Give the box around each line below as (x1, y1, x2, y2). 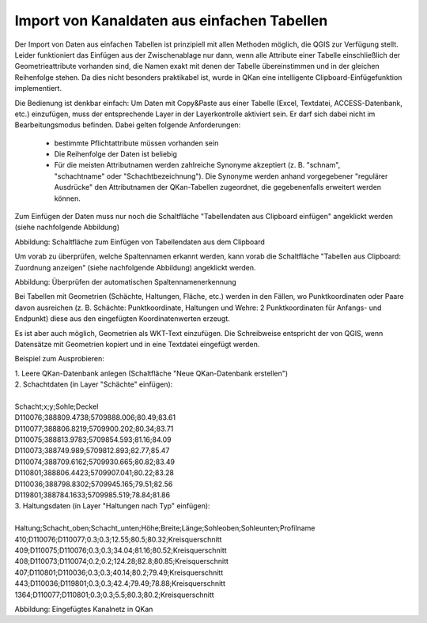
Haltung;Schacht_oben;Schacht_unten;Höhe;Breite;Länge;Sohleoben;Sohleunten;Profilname (14, 523, 316, 533)
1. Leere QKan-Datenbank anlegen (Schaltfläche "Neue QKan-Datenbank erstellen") (14, 368, 289, 378)
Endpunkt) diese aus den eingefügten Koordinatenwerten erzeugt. (14, 314, 231, 323)
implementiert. (14, 84, 62, 93)
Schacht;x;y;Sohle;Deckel (14, 402, 99, 411)
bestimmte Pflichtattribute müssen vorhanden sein (54, 138, 219, 148)
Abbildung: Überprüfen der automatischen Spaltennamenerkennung (14, 277, 236, 286)
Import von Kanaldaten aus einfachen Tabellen (14, 12, 328, 29)
